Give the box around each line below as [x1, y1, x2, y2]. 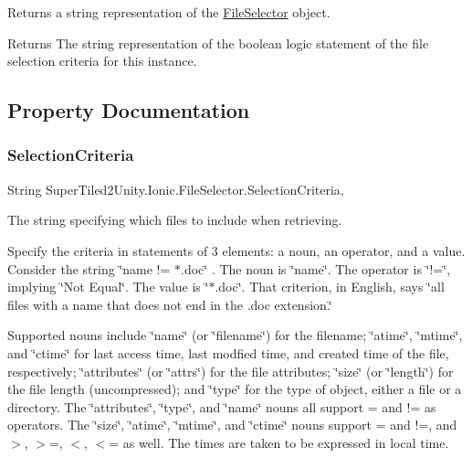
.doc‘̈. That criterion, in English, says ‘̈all [215, 277, 445, 296]
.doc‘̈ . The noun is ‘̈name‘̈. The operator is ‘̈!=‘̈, [181, 259, 451, 278]
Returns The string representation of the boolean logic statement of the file [7, 33, 429, 52]
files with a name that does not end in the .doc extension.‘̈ [7, 294, 332, 314]
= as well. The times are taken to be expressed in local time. [109, 432, 449, 452]
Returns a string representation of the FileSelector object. [7, 3, 330, 21]
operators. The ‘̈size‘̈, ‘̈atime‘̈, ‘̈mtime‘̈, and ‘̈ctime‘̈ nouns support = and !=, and [7, 415, 457, 434]
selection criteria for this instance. [7, 51, 197, 70]
